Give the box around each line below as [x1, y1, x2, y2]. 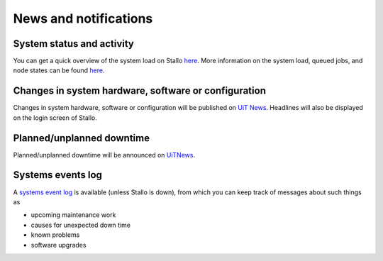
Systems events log [13, 169, 103, 181]
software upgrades [30, 240, 87, 249]
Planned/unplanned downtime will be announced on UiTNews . [13, 150, 195, 159]
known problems [30, 231, 80, 239]
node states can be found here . [13, 66, 105, 74]
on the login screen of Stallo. [13, 113, 97, 122]
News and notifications [13, 11, 153, 26]
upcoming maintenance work [30, 211, 116, 219]
